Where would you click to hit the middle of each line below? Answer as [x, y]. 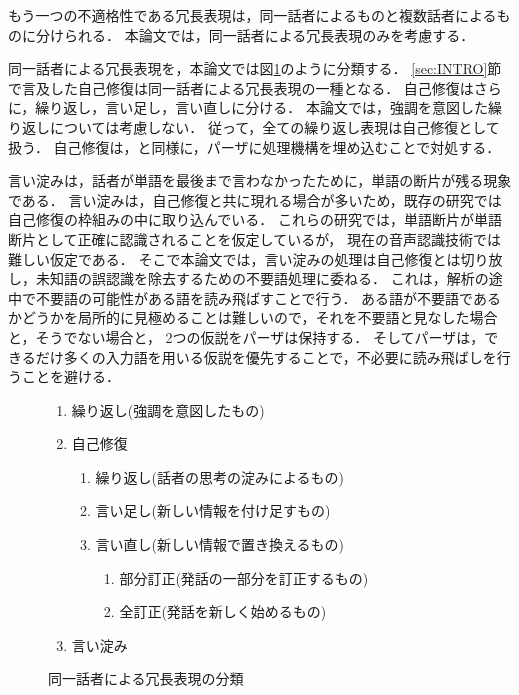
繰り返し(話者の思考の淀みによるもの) [220, 476]
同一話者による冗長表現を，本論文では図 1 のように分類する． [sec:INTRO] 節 [255, 68]
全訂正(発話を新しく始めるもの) [223, 611]
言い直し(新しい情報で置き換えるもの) [220, 544]
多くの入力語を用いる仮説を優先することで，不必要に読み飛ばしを [280, 356]
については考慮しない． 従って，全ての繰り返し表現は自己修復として [274, 126]
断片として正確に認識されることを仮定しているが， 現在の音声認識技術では [254, 238]
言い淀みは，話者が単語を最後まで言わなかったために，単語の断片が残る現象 [260, 180]
